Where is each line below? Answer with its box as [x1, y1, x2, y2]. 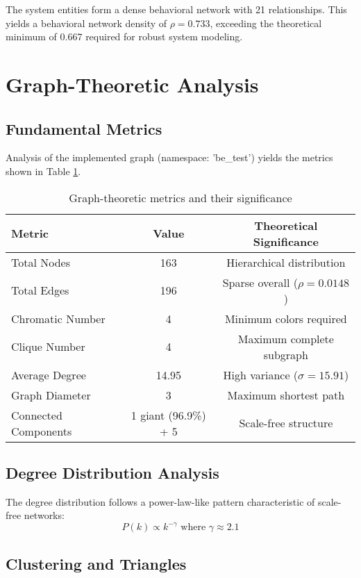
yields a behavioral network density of [6, 15, 167, 30]
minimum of [6, 29, 57, 44]
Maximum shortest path [227, 386, 345, 403]
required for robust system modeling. [85, 29, 243, 44]
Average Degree [11, 366, 86, 383]
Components [11, 422, 72, 439]
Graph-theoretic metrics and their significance [69, 189, 292, 206]
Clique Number [11, 338, 85, 355]
